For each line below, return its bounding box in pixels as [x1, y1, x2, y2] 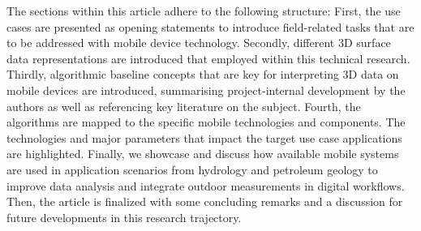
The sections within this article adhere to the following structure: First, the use [6, 2, 401, 19]
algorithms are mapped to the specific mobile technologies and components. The [6, 113, 406, 130]
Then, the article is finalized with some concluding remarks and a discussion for [6, 193, 403, 210]
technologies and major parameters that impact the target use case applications [6, 129, 402, 146]
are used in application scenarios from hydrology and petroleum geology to [6, 160, 378, 178]
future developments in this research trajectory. [6, 208, 242, 225]
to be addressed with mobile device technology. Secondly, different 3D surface [6, 34, 391, 51]
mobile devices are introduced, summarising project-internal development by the [6, 81, 406, 98]
